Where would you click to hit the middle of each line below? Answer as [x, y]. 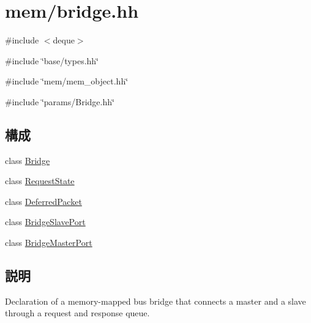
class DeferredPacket [43, 201]
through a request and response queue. [77, 313]
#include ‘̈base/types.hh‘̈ [52, 60]
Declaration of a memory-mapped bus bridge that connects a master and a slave [155, 301]
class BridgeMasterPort [49, 243]
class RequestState [40, 181]
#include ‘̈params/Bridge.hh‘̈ [60, 101]
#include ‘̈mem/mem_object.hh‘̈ [67, 81]
